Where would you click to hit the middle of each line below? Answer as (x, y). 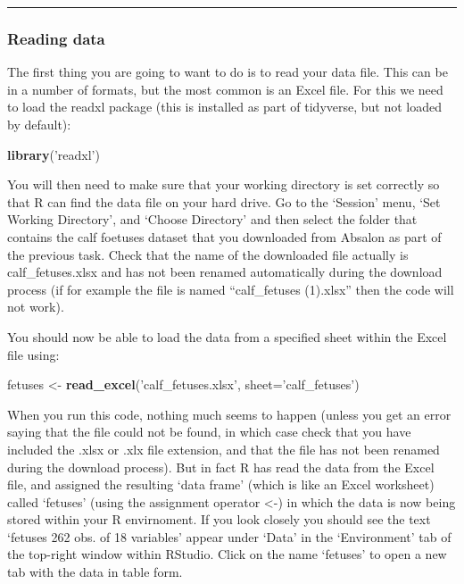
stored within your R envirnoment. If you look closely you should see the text (219, 519)
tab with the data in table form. (95, 572)
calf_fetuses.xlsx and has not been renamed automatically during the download (225, 272)
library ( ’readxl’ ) (54, 154)
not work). (36, 307)
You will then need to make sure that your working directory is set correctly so (224, 184)
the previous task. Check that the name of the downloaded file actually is (208, 254)
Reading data (56, 38)
